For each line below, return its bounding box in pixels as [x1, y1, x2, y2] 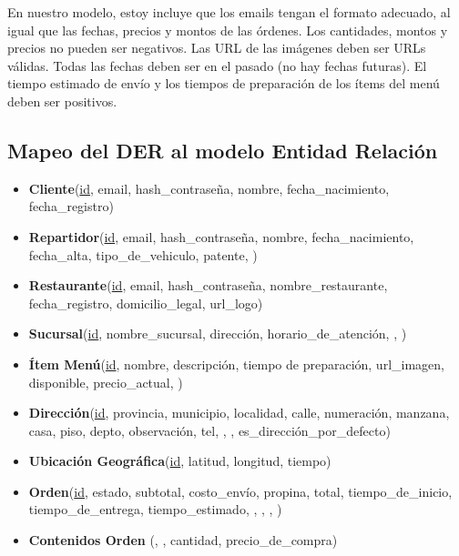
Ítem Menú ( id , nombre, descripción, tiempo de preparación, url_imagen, [28, 354, 444, 373]
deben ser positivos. [7, 91, 117, 110]
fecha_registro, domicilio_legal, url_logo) [28, 293, 263, 312]
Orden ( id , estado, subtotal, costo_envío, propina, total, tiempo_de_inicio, [28, 481, 453, 500]
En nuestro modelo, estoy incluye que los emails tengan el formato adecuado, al [7, 3, 451, 21]
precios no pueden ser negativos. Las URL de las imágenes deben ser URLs [7, 38, 426, 57]
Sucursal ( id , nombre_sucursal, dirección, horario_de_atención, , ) [28, 324, 407, 343]
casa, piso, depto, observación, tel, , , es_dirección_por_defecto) [28, 420, 391, 440]
